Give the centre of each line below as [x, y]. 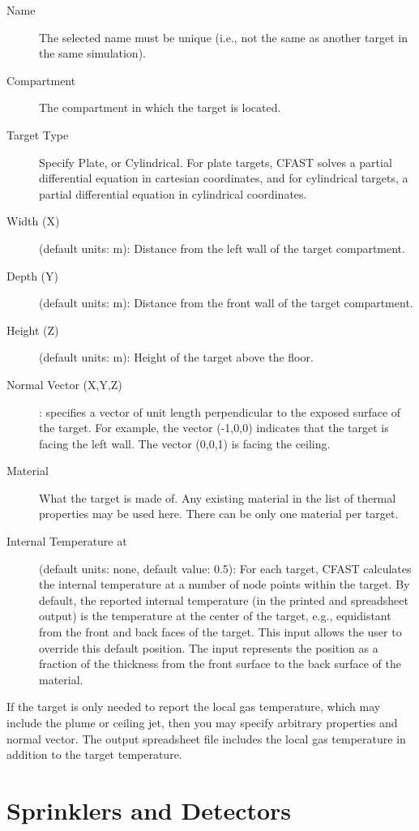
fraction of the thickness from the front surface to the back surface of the [220, 664]
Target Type [38, 134]
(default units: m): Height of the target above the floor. [176, 357]
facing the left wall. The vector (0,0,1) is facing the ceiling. [185, 443]
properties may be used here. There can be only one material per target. [219, 514]
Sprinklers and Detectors [149, 810]
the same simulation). [92, 53]
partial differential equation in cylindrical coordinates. [173, 193]
